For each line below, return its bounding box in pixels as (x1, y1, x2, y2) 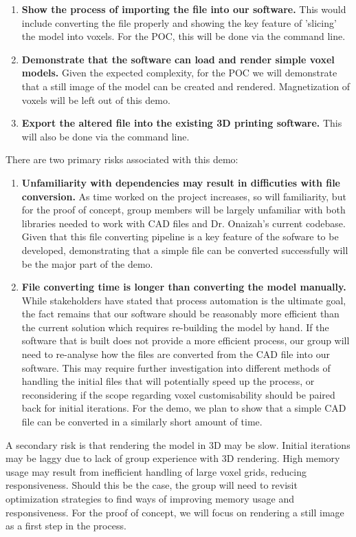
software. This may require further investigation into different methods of (21, 360, 331, 375)
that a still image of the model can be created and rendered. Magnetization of (21, 78, 351, 93)
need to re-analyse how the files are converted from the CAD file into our (21, 347, 330, 361)
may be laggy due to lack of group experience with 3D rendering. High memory (5, 451, 340, 465)
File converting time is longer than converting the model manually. (21, 280, 346, 294)
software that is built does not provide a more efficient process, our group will (21, 333, 350, 348)
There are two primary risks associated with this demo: (5, 152, 238, 167)
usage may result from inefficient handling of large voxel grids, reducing (5, 464, 307, 478)
